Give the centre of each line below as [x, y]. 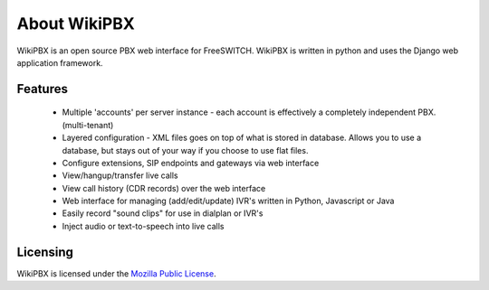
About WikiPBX [76, 23]
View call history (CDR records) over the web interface [164, 188]
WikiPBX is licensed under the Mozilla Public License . [116, 273]
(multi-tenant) [88, 125]
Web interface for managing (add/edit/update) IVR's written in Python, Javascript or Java [228, 201]
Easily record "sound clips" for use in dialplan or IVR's [163, 213]
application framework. [60, 62]
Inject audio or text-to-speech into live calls [143, 226]
